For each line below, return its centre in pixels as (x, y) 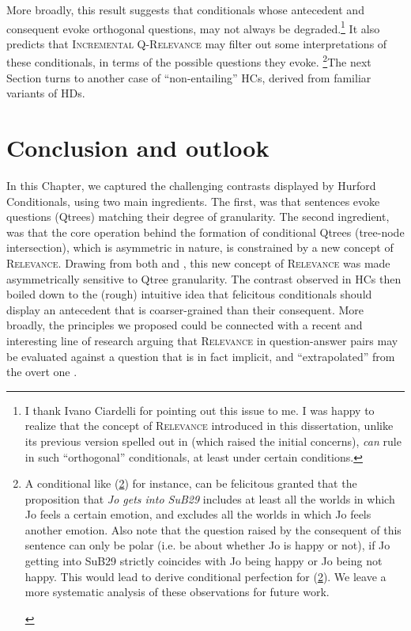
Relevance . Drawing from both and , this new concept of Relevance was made (198, 262)
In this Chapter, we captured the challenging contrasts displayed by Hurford (191, 185)
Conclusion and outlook (138, 148)
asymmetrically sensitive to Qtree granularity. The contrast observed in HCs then (204, 278)
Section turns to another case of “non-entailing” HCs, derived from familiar (189, 77)
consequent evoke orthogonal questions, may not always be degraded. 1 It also (193, 27)
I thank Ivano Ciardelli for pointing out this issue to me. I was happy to (200, 410)
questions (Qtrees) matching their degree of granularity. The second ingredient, (198, 217)
